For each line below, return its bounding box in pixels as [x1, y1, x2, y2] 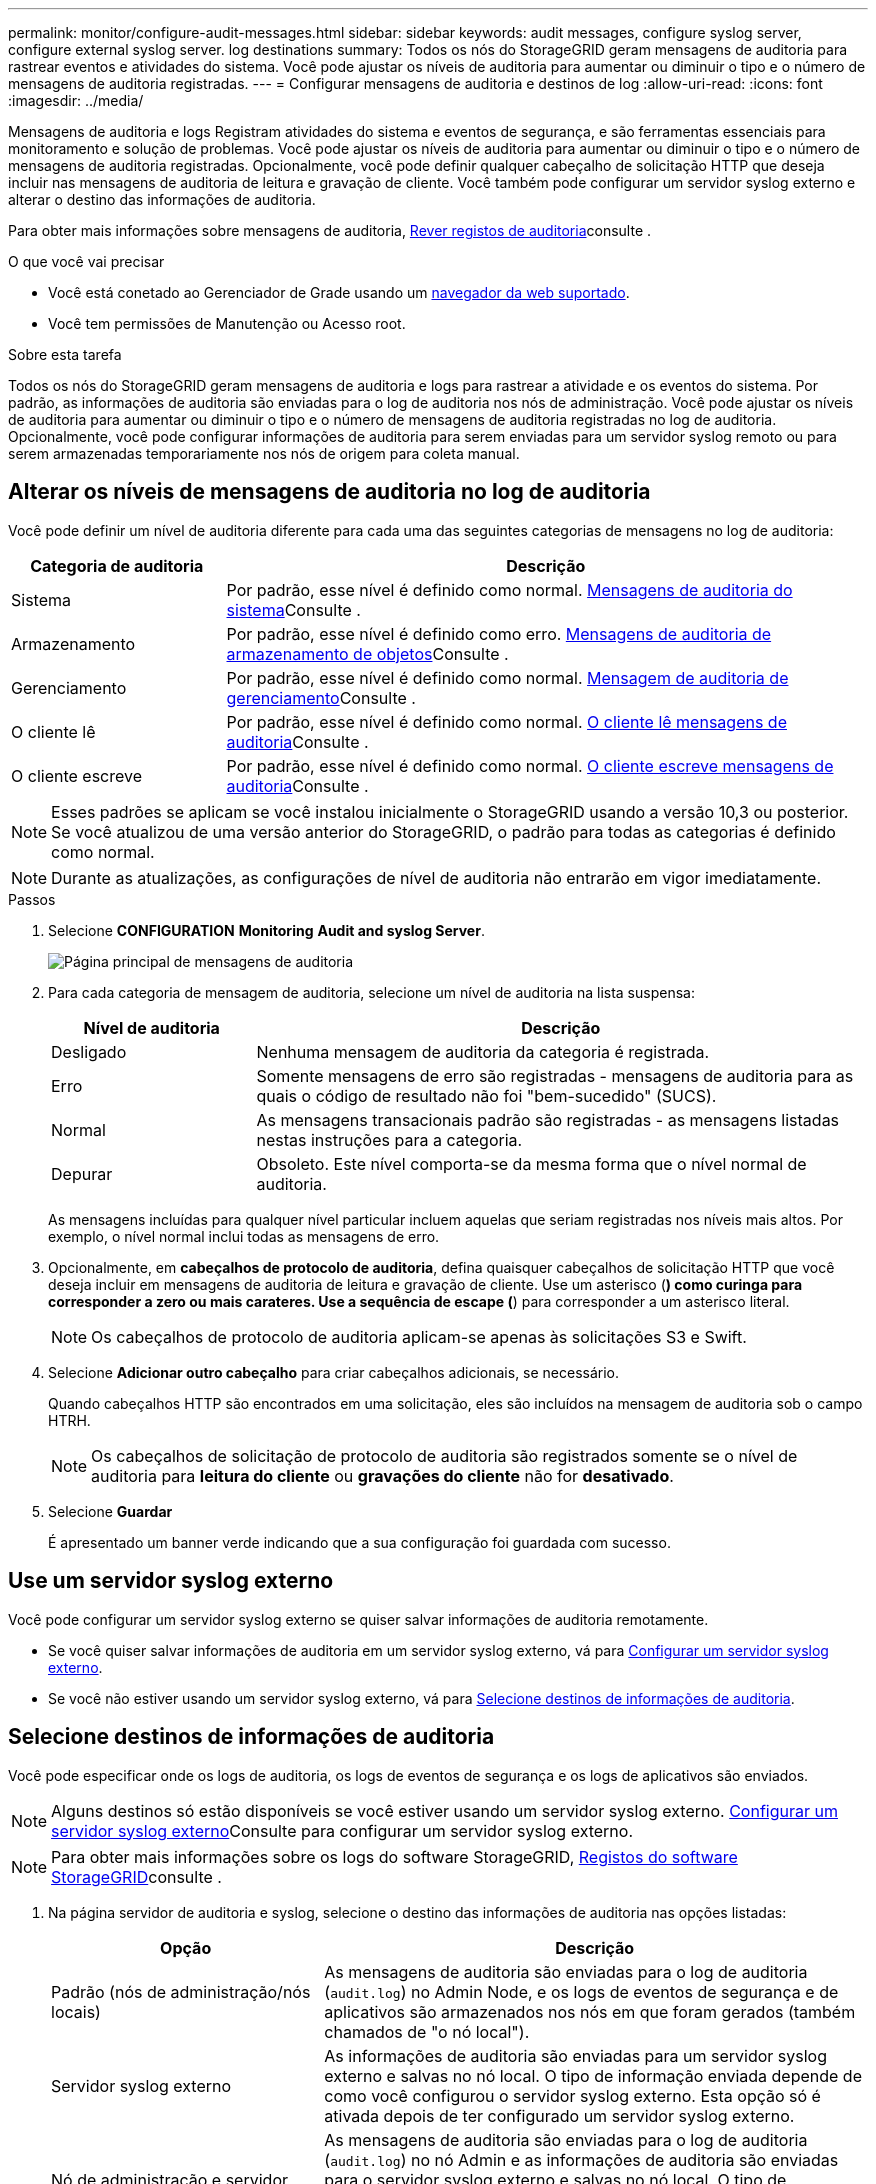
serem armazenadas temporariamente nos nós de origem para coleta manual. [8, 445, 520, 462]
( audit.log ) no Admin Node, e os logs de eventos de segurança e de [324, 1981, 839, 2002]
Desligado [51, 1041, 127, 1062]
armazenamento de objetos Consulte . [226, 643, 509, 664]
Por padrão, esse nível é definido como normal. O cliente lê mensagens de [226, 711, 787, 732]
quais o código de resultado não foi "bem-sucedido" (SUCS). [256, 1085, 717, 1106]
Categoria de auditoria [30, 555, 204, 576]
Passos [8, 890, 56, 908]
